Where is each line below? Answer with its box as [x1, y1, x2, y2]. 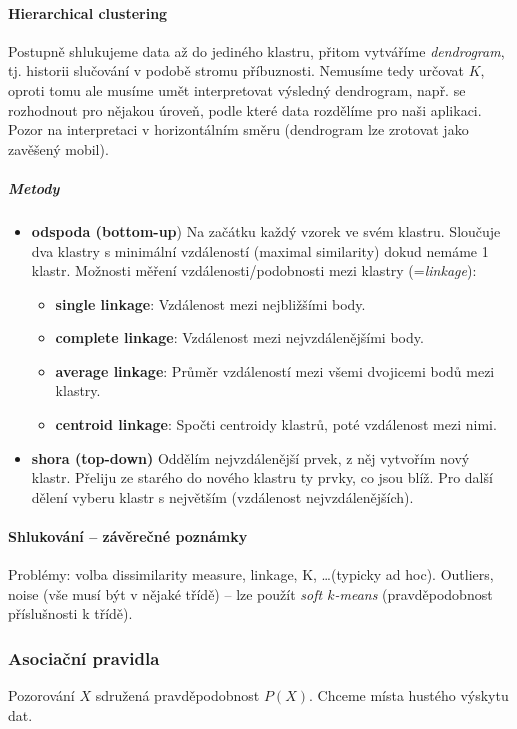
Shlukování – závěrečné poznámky [8, 526, 248, 547]
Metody [8, 177, 60, 198]
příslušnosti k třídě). [8, 603, 133, 624]
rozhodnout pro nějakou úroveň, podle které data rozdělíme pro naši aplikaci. [8, 99, 482, 120]
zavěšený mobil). [8, 138, 109, 159]
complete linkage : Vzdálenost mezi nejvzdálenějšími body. [55, 327, 424, 348]
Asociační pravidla [8, 645, 160, 670]
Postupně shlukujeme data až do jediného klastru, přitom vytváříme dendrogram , [8, 40, 505, 61]
